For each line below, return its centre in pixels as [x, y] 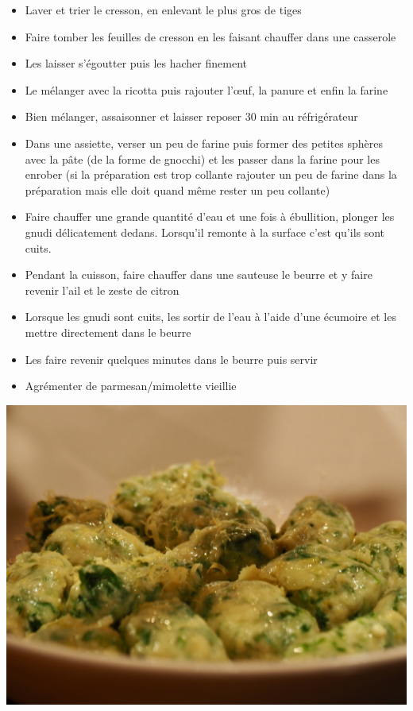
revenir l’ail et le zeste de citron [102, 290]
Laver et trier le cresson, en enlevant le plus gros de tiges [163, 10]
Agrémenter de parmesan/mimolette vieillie [131, 386]
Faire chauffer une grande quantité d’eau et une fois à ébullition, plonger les [210, 216]
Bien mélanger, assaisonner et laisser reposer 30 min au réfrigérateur [191, 116]
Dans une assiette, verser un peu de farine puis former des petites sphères [204, 143]
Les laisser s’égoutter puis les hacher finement [136, 63]
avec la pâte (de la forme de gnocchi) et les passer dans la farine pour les [202, 158]
